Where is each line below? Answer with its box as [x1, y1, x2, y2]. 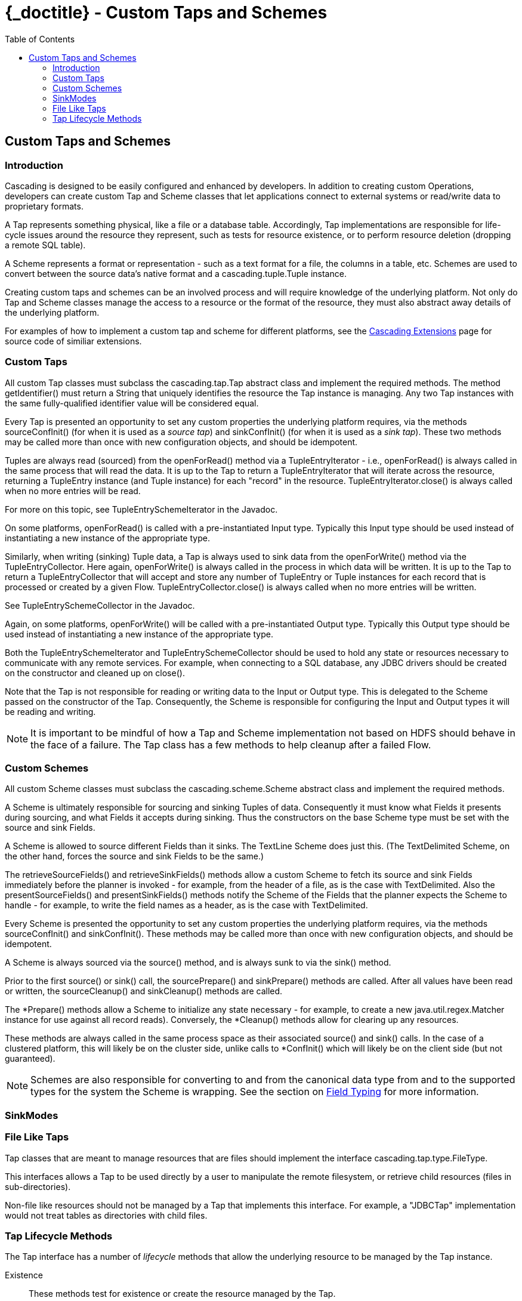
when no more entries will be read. [5, 485, 141, 496]
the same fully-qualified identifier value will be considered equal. [5, 397, 259, 408]
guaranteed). [5, 1053, 55, 1064]
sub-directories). [5, 1181, 71, 1192]
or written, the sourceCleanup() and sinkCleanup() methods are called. [5, 986, 283, 997]
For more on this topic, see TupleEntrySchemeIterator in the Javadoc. [5, 504, 278, 514]
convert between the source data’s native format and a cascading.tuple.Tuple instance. [5, 268, 347, 279]
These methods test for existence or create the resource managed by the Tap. [29, 1288, 336, 1299]
